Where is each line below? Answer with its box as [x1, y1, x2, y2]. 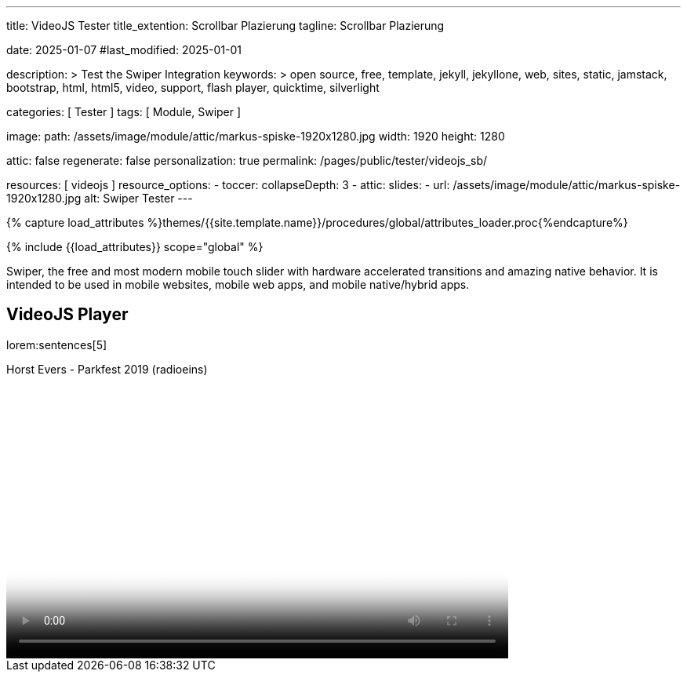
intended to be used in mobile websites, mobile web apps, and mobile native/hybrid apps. [6, 278, 470, 291]
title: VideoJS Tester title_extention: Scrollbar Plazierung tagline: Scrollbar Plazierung [6, 19, 445, 32]
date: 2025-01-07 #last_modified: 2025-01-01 [6, 43, 242, 56]
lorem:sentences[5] [6, 337, 107, 352]
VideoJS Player [6, 304, 129, 325]
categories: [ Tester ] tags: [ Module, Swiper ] [6, 105, 242, 118]
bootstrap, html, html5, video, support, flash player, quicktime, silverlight [6, 81, 380, 94]
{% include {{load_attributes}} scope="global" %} [6, 240, 264, 253]
